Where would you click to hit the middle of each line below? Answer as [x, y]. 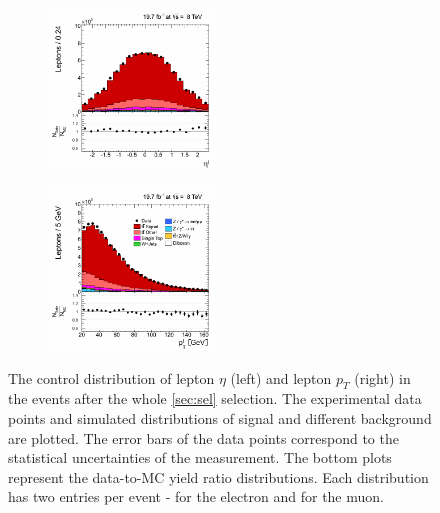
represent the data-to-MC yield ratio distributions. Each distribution [218, 476]
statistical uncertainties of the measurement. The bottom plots [200, 457]
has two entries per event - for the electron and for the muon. [196, 496]
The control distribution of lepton [111, 377]
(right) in [382, 377]
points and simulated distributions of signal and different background [220, 418]
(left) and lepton [281, 377]
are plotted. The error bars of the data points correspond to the [203, 437]
